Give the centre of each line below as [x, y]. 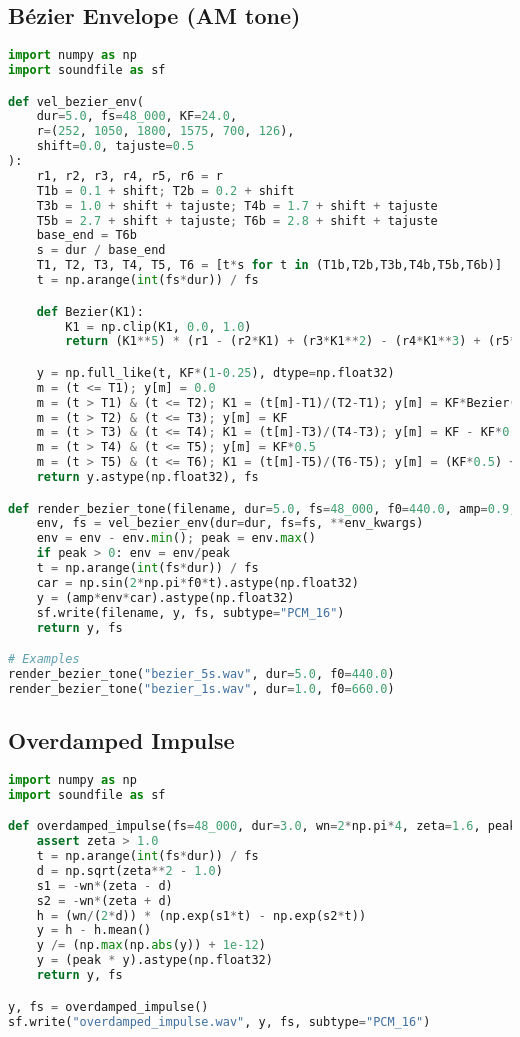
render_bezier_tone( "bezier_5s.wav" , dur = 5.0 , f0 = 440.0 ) [201, 673]
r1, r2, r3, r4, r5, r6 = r [129, 175]
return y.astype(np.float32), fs [147, 477]
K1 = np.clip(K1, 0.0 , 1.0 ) [158, 326]
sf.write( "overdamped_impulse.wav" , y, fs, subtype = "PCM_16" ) [219, 1021]
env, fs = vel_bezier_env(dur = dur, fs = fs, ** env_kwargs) [230, 523]
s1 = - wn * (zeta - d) [104, 885]
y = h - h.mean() [94, 930]
